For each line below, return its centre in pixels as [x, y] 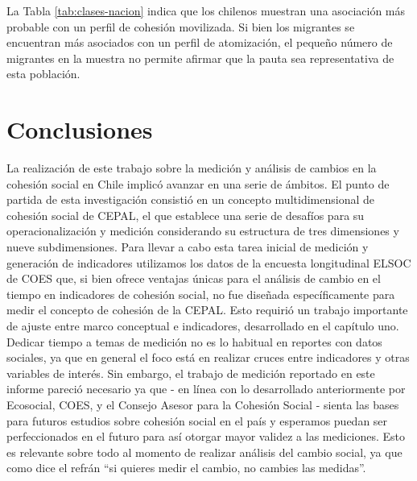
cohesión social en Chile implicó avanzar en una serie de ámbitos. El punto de [198, 183]
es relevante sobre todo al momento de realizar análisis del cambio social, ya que [204, 452]
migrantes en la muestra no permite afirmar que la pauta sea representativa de [200, 58]
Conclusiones [80, 129]
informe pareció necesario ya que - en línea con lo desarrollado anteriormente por [206, 389]
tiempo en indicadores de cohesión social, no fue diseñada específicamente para [201, 294]
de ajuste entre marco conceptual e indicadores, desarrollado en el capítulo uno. [203, 326]
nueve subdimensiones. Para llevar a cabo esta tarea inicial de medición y [188, 247]
